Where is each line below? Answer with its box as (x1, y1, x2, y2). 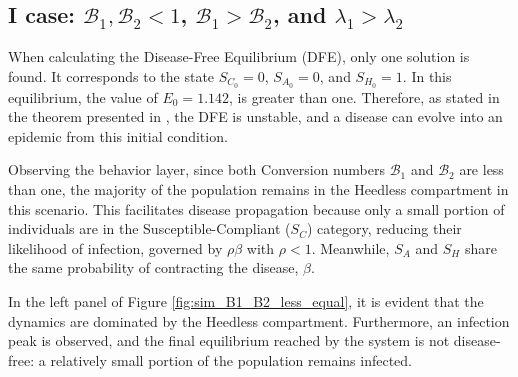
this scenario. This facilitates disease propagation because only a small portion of (8, 198, 505, 219)
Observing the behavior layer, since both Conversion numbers (8, 159, 385, 180)
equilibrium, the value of (8, 86, 158, 107)
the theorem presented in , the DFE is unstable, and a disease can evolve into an (8, 106, 503, 127)
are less (459, 159, 504, 180)
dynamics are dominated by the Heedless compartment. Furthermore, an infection (8, 310, 510, 331)
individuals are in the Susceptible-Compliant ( (8, 218, 291, 239)
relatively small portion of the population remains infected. (50, 349, 413, 370)
